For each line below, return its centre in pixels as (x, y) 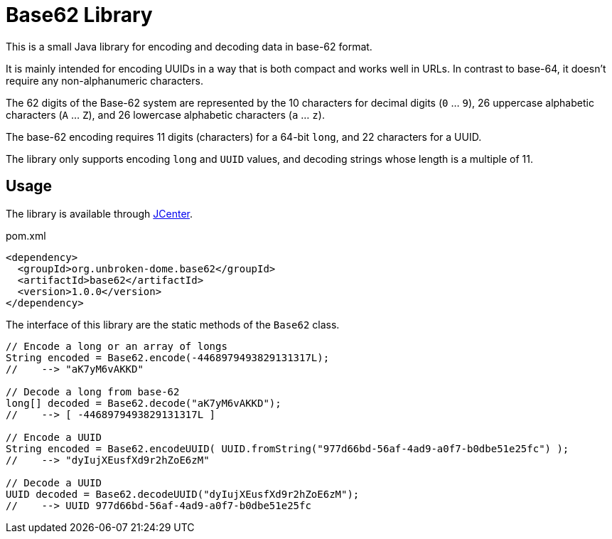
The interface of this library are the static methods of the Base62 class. (173, 324)
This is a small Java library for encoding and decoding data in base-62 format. (189, 46)
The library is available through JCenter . (100, 213)
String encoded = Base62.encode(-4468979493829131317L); (168, 357)
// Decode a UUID (54, 482)
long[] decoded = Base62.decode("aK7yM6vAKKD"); (144, 403)
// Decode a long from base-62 (93, 391)
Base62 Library (79, 15)
